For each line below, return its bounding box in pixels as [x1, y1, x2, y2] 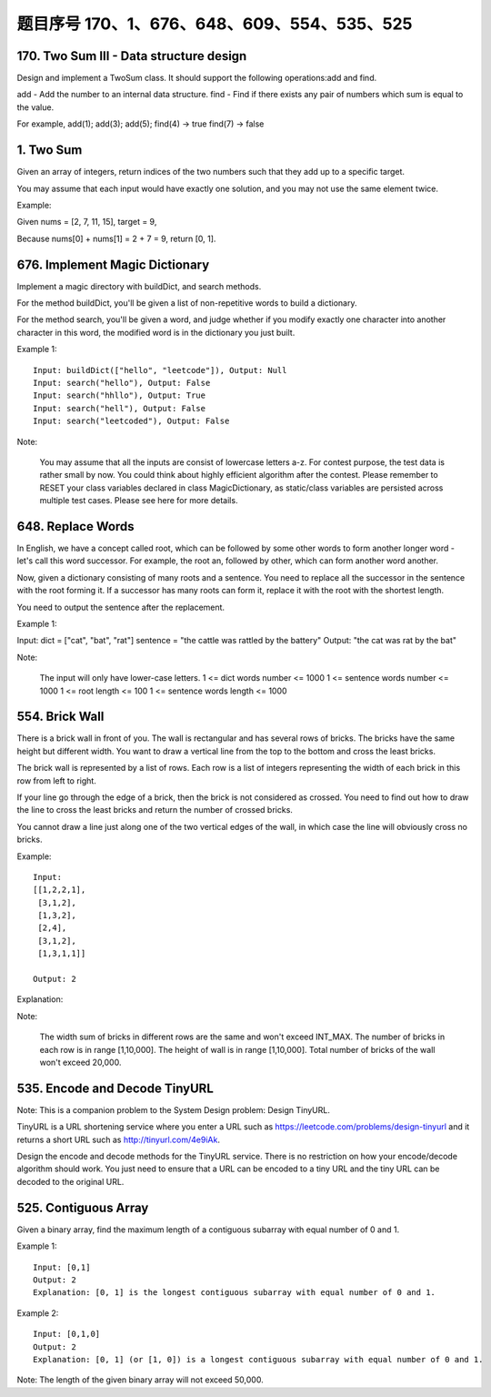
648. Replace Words [16, 519, 135, 534]
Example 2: [16, 1307, 59, 1319]
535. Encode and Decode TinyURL [16, 1080, 214, 1096]
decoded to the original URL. [16, 1176, 125, 1187]
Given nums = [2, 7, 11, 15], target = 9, [16, 217, 157, 228]
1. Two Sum [16, 142, 83, 158]
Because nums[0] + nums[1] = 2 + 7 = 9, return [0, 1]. [16, 233, 216, 244]
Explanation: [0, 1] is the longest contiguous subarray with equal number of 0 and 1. [33, 1288, 436, 1298]
